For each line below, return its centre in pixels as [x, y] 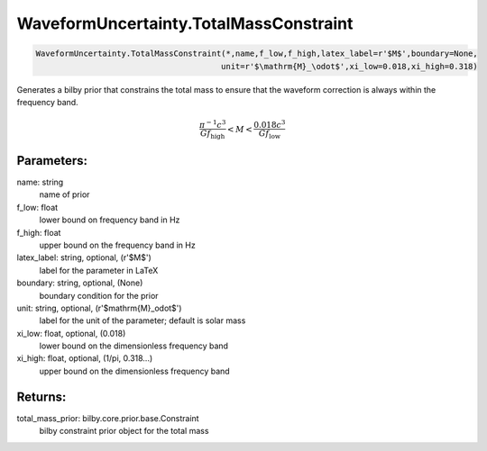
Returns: [41, 397]
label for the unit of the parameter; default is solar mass [142, 320]
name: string [40, 182]
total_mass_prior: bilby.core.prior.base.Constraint [108, 418]
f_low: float [37, 207]
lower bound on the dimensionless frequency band [134, 346]
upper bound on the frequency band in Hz [117, 245]
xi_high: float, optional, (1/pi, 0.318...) [85, 358]
